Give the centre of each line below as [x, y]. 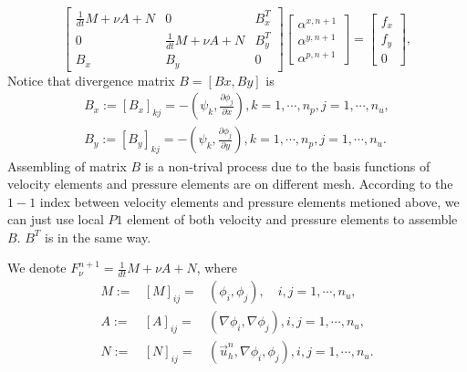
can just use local [56, 219]
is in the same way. [98, 237]
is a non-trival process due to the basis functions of [287, 165]
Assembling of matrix [67, 165]
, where [217, 268]
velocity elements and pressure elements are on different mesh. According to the [230, 184]
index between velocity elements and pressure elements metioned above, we [249, 201]
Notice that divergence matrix [91, 80]
